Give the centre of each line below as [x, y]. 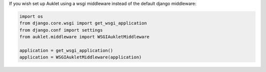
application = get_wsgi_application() [66, 50]
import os [31, 16]
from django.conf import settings [61, 30]
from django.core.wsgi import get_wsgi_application [83, 23]
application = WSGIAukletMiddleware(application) [81, 57]
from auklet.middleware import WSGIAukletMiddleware [84, 37]
